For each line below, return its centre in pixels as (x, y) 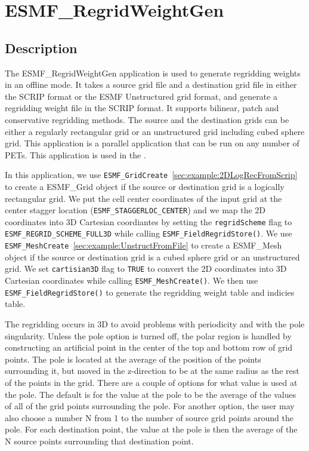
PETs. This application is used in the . (75, 154)
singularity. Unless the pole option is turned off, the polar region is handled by (148, 335)
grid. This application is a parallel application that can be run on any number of (152, 143)
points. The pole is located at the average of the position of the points (133, 359)
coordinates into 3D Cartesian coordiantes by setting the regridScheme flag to (149, 221)
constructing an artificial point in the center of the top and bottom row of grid (149, 347)
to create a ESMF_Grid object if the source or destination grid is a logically (145, 186)
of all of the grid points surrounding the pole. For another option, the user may (150, 406)
